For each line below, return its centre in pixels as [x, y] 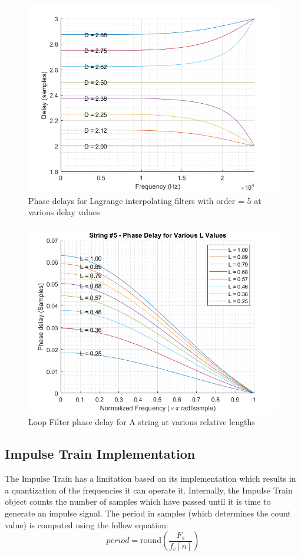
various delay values [64, 212]
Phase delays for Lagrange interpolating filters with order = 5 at [145, 200]
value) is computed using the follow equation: [87, 524]
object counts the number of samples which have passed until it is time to [138, 501]
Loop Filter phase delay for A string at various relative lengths [142, 422]
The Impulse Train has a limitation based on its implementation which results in [150, 478]
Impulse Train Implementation [100, 454]
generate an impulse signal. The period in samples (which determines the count [148, 513]
